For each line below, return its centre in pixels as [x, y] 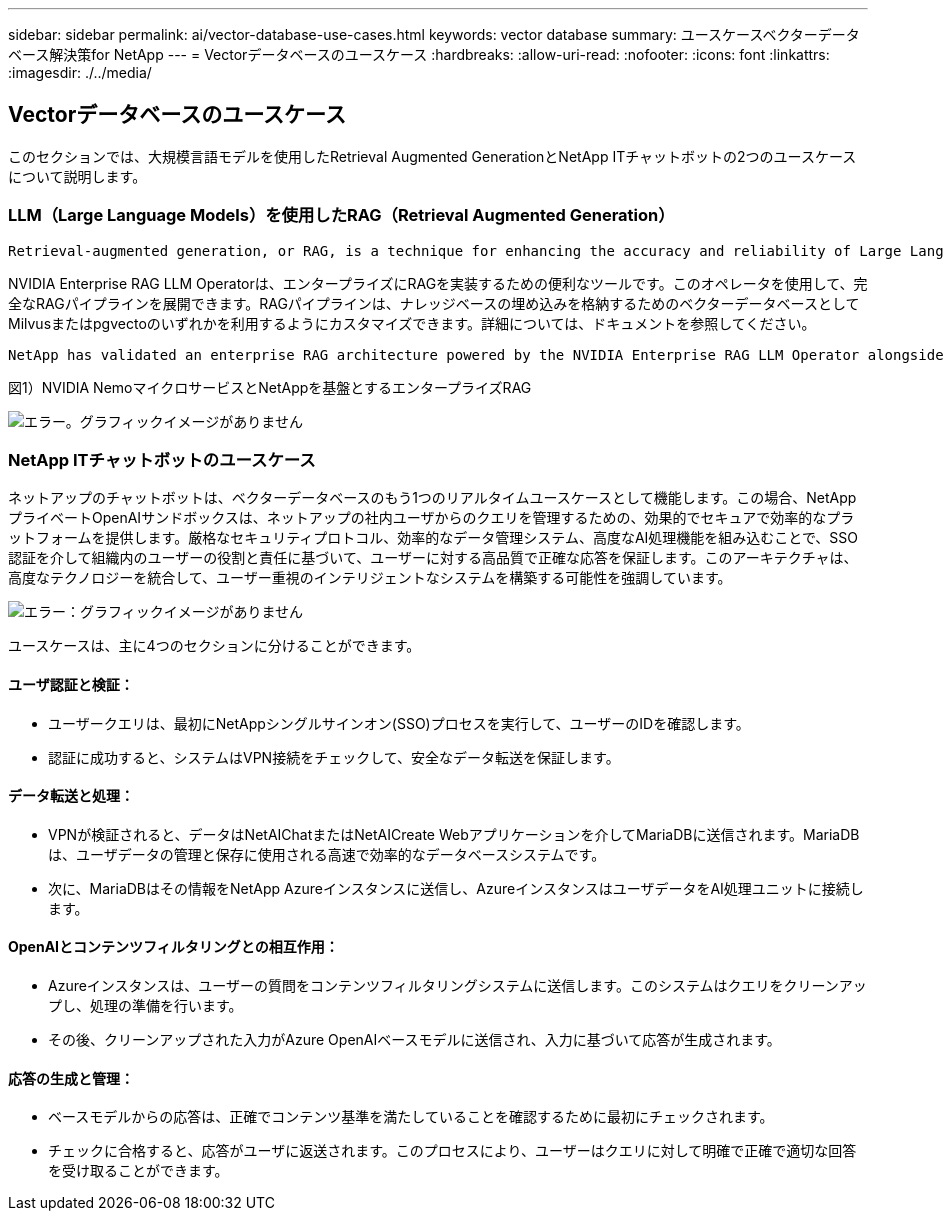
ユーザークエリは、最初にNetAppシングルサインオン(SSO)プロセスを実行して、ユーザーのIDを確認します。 [399, 723]
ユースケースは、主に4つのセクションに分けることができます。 [214, 646]
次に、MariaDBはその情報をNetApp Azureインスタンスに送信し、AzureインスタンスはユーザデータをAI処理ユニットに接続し [456, 888]
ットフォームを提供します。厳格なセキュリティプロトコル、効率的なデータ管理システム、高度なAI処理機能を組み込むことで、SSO [433, 538]
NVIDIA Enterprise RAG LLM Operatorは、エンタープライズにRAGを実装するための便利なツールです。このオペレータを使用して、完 [438, 283]
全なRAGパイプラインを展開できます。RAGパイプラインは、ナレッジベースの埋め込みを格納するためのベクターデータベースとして [434, 303]
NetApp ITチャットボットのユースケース [162, 459]
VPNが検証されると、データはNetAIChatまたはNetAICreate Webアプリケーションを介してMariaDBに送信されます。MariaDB [454, 834]
